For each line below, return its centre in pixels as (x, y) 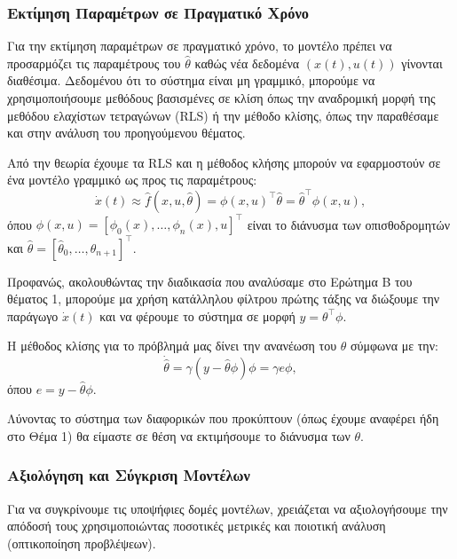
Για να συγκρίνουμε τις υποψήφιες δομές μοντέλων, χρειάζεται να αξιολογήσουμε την (228, 508)
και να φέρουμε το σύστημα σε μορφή (197, 315)
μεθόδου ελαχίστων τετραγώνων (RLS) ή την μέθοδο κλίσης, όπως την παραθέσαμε (223, 115)
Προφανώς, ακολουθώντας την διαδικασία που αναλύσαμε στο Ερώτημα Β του (210, 281)
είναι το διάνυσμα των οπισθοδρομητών (349, 224)
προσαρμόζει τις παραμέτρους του (94, 63)
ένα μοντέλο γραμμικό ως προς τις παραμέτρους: (132, 180)
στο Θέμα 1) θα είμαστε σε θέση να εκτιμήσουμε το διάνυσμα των (179, 435)
